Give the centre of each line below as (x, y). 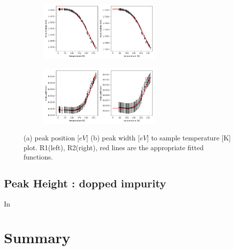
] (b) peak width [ (113, 137)
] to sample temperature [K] (189, 137)
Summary (37, 237)
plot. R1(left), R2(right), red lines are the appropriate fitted (114, 147)
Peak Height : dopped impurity (85, 183)
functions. (38, 157)
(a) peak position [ (52, 137)
